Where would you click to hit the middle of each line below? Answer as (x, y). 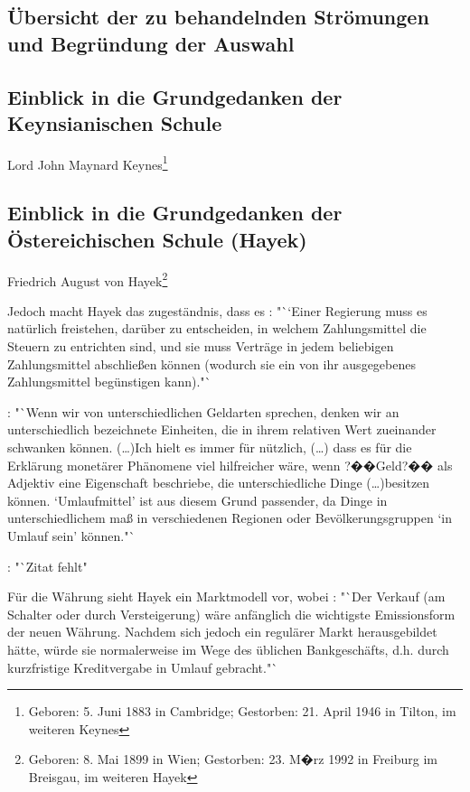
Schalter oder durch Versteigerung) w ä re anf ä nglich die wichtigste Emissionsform (231, 614)
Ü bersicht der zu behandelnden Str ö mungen (218, 17)
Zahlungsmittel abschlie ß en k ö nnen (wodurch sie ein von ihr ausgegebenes (211, 363)
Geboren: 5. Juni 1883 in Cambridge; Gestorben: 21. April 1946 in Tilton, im (242, 711)
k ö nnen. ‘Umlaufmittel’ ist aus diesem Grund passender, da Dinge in (197, 500)
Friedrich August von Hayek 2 (88, 279)
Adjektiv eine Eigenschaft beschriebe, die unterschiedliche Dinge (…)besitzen (219, 483)
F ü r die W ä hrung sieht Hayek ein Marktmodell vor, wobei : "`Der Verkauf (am (226, 596)
